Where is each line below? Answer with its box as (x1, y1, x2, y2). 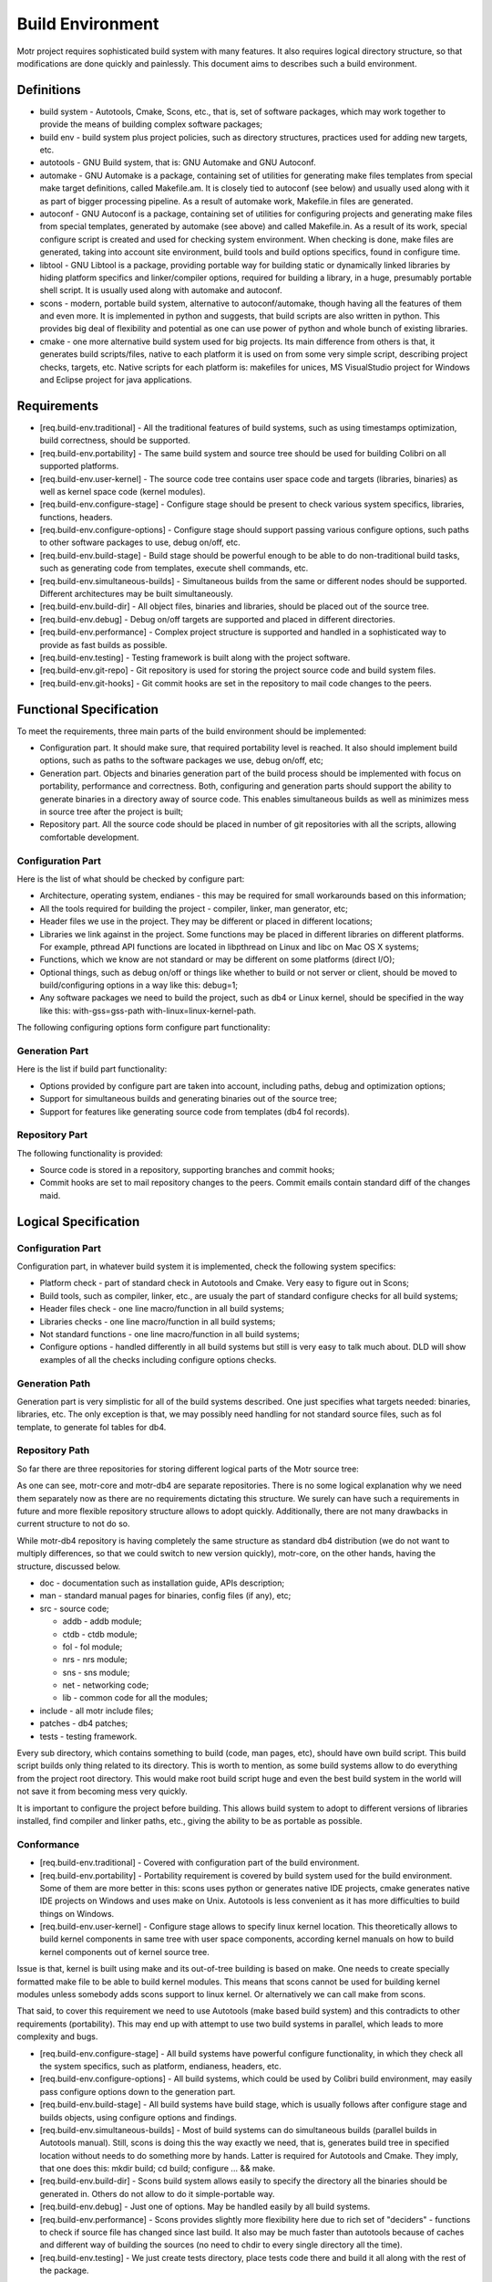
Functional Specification (16, 701, 159, 717)
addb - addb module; (62, 1616, 142, 1627)
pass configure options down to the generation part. (39, 2086, 236, 2097)
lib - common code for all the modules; (62, 1692, 209, 1703)
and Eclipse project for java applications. (39, 374, 192, 385)
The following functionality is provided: (16, 1147, 163, 1158)
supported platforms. (39, 461, 119, 472)
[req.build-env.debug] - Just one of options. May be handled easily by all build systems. (39, 2201, 371, 2213)
